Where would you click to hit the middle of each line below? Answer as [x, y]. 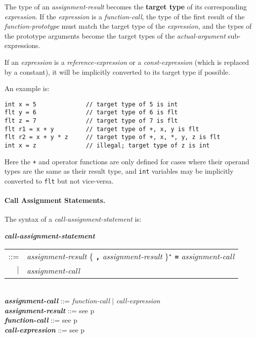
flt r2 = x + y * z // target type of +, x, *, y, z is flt [112, 137]
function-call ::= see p [41, 320]
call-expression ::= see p [44, 330]
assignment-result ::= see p [49, 310]
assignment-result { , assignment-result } [98, 256]
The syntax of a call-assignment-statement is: [73, 219]
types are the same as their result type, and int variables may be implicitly [119, 171]
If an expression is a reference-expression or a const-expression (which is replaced [127, 62]
